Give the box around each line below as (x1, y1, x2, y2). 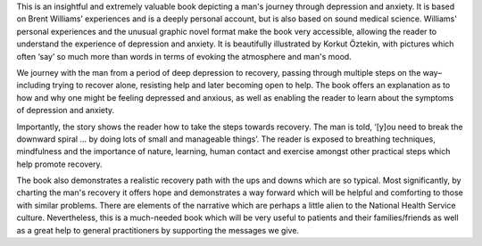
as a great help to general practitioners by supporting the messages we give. (16, 225, 299, 235)
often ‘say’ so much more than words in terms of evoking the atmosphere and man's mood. (16, 51, 352, 61)
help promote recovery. (16, 159, 103, 169)
